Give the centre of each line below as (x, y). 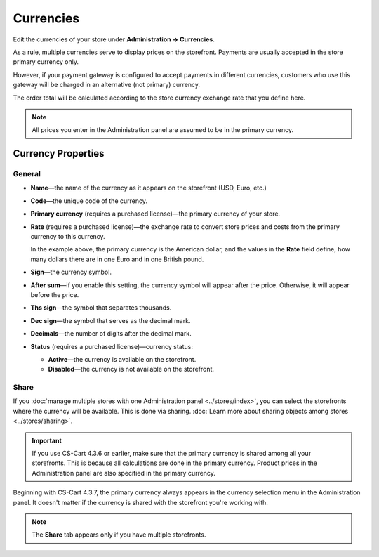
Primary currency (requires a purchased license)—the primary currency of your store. (155, 214)
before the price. (55, 294)
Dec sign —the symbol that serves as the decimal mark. (111, 320)
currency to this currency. (68, 236)
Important (47, 440)
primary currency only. (46, 62)
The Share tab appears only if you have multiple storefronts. (119, 535)
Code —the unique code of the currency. (89, 201)
